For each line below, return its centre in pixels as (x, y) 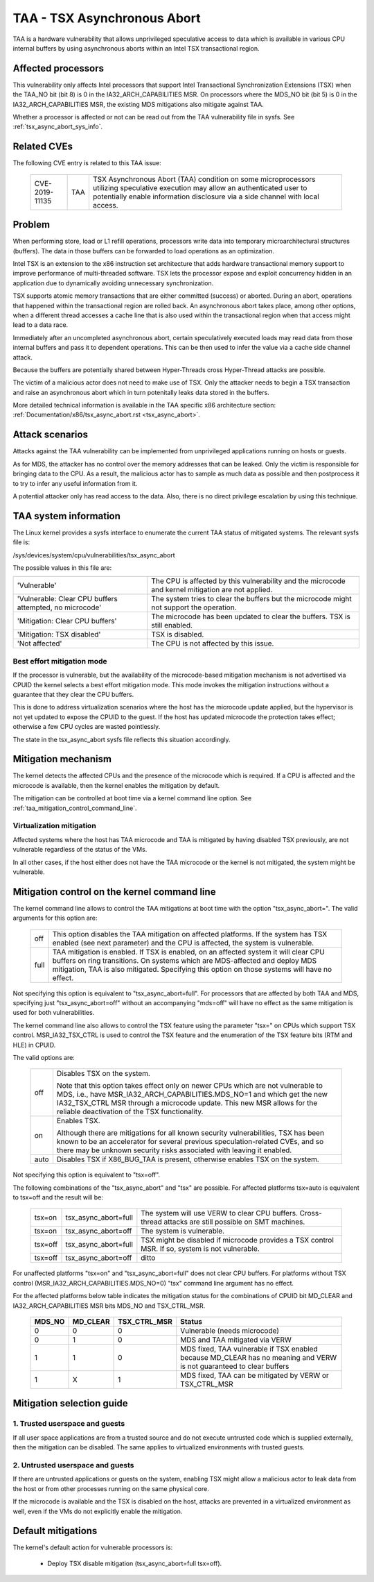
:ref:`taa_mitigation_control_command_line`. (75, 808)
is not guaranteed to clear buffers (235, 1366)
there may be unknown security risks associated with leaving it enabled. (174, 1150)
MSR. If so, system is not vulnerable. (200, 1249)
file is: (21, 542)
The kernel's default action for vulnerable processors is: (93, 1547)
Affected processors (58, 68)
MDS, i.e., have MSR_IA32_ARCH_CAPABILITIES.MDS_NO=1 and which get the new (192, 1095)
